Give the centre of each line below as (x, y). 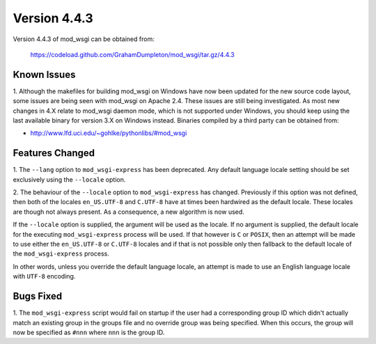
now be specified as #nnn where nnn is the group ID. (89, 332)
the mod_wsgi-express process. (61, 253)
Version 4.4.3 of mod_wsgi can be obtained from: (84, 39)
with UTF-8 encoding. (44, 276)
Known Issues (44, 74)
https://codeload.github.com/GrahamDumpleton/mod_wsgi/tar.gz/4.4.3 (132, 54)
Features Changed (54, 153)
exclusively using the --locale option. (69, 179)
